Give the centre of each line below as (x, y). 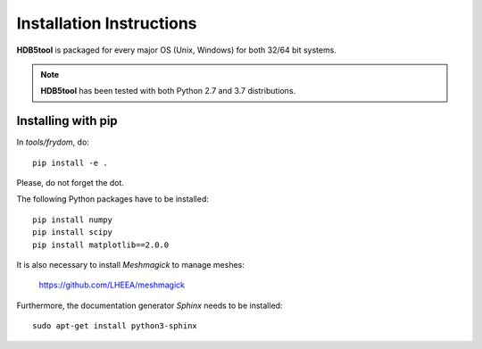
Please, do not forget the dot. (71, 183)
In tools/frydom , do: (53, 142)
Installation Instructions (107, 23)
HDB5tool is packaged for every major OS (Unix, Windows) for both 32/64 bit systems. (176, 50)
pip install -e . (70, 162)
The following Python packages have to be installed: (112, 199)
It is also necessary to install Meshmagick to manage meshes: (131, 264)
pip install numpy (73, 220)
